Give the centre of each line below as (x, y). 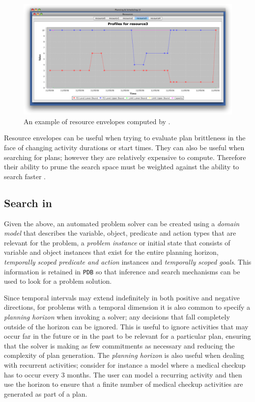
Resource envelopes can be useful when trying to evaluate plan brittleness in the (125, 138)
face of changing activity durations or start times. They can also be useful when (124, 147)
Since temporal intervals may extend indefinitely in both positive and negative (122, 297)
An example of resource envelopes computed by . (97, 121)
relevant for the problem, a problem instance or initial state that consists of (117, 242)
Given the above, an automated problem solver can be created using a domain (122, 223)
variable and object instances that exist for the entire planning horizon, (111, 252)
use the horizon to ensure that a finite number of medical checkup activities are (124, 384)
